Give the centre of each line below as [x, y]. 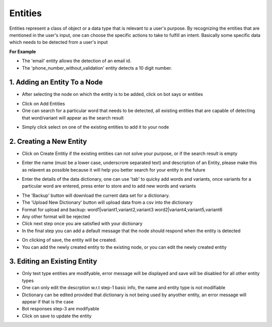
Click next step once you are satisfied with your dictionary [82, 224]
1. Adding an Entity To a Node [56, 83]
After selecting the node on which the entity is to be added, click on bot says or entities [113, 94]
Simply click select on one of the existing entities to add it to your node [95, 127]
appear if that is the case [48, 302]
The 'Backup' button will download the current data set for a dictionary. [96, 195]
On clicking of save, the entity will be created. [69, 240]
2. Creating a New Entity [48, 141]
